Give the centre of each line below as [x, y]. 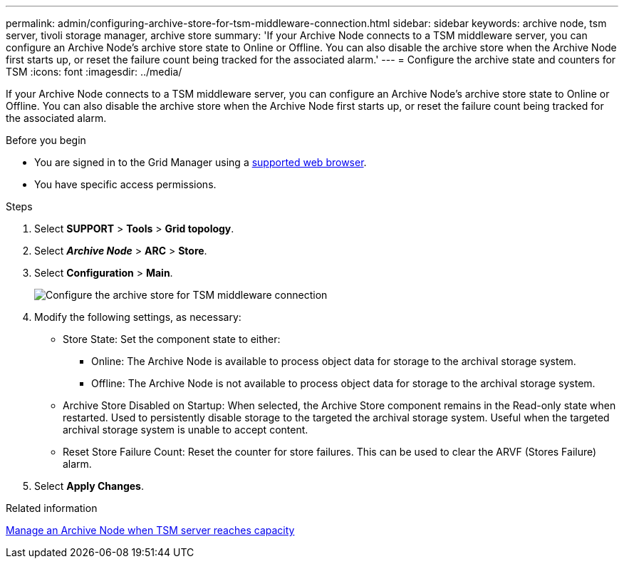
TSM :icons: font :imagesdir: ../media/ [94, 72]
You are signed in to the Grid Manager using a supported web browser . [201, 162]
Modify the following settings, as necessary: [138, 317]
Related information [52, 508]
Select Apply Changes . [89, 486]
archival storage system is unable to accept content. [186, 430]
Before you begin [46, 140]
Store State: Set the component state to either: [172, 339]
